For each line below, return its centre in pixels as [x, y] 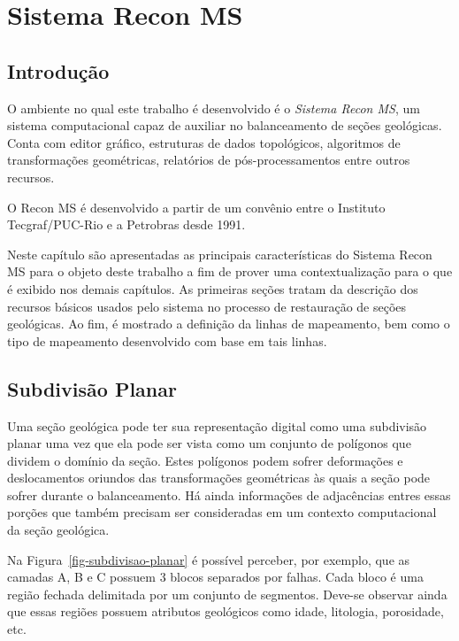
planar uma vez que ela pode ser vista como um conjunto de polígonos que [209, 443]
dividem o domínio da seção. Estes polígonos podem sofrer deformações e [205, 460]
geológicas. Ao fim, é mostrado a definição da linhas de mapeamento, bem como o [229, 324]
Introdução [58, 70]
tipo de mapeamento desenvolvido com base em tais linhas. [167, 340]
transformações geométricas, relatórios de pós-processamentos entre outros [209, 160]
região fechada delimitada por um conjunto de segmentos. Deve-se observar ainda [227, 594]
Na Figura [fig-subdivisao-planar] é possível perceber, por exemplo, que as [209, 559]
